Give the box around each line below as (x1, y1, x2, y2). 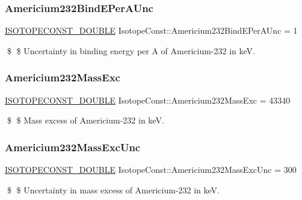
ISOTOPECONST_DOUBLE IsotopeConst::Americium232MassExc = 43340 (5, 93, 291, 106)
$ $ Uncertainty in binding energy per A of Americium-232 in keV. (7, 44, 255, 57)
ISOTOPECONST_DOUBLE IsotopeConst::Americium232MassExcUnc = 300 (5, 163, 297, 176)
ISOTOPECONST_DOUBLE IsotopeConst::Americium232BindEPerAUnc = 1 (5, 24, 298, 37)
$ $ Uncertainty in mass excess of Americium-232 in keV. (7, 183, 220, 196)
